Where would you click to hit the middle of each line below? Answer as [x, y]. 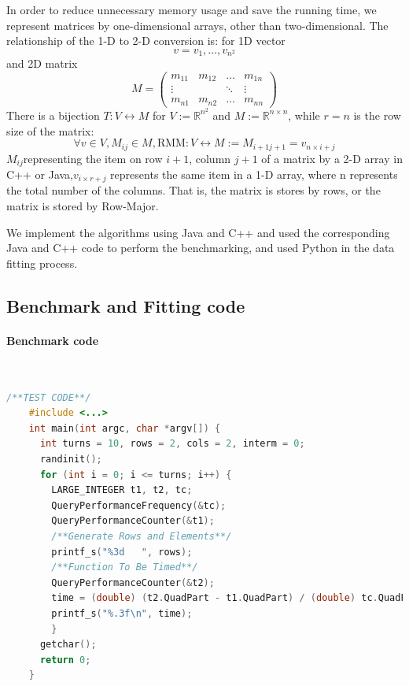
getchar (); [68, 645]
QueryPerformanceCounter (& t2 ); [133, 582]
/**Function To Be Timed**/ [125, 567]
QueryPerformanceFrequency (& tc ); [139, 505]
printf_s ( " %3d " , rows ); [122, 552]
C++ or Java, [40, 174]
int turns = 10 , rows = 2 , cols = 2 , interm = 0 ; [172, 444]
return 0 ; [65, 660]
